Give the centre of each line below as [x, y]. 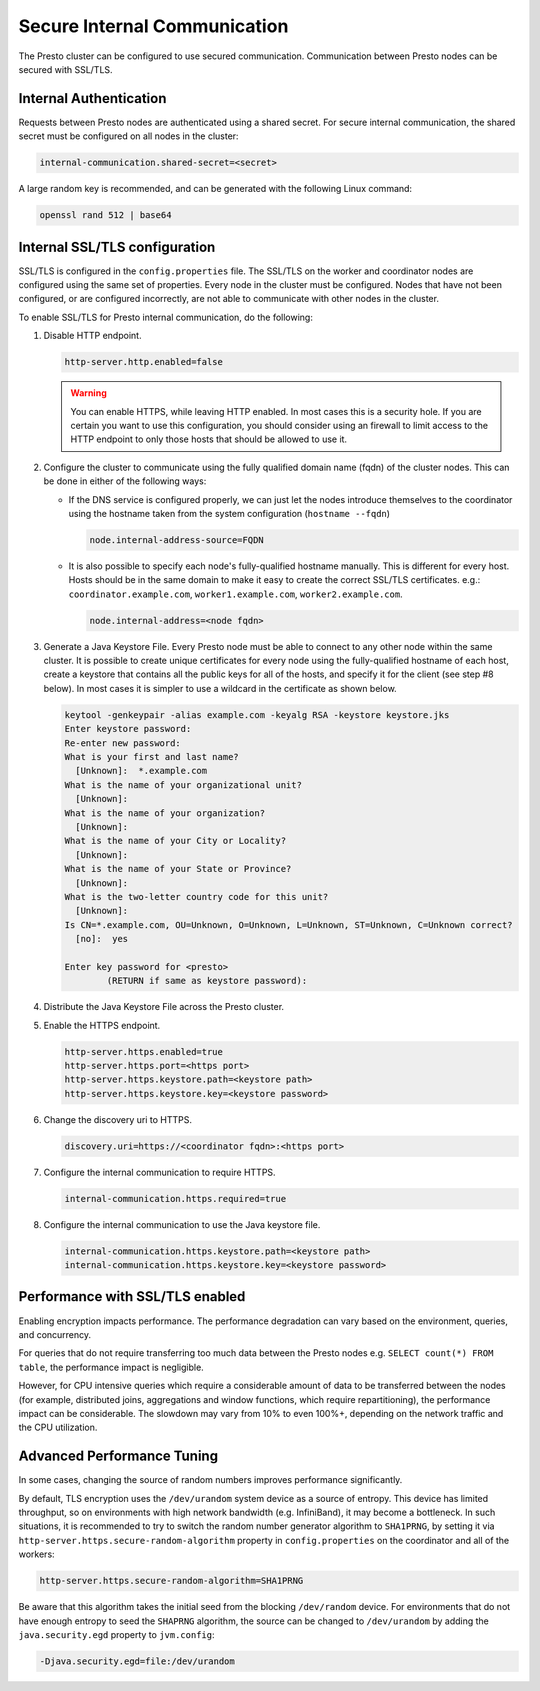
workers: [36, 1554]
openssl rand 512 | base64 [105, 215]
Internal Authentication [92, 98]
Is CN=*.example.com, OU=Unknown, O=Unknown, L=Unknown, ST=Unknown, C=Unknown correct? [289, 924]
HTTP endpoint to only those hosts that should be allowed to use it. [209, 439]
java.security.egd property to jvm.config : [116, 1634]
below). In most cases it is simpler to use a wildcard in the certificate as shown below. [220, 688]
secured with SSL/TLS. [66, 69]
